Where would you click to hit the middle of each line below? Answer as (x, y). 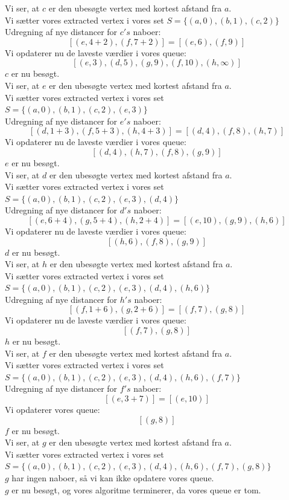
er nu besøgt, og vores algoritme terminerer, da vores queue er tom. (136, 489)
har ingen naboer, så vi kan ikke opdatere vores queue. (113, 478)
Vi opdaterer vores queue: (52, 410)
